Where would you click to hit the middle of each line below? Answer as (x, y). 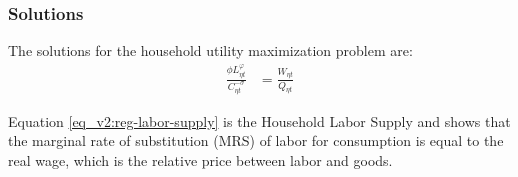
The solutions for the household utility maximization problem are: (210, 50)
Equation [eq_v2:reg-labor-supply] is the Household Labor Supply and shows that (259, 120)
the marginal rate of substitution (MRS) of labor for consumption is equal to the (256, 140)
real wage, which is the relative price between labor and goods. (200, 159)
